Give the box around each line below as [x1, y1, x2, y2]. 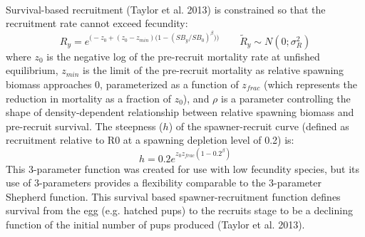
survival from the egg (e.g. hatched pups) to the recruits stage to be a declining [6, 203, 353, 218]
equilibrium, [6, 63, 58, 78]
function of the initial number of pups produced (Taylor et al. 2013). [6, 216, 305, 231]
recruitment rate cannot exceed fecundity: [6, 16, 188, 31]
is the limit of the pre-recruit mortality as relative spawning [83, 63, 344, 78]
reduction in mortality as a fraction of [6, 90, 171, 105]
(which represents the [263, 77, 357, 92]
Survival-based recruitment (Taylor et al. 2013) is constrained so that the [6, 1, 326, 16]
